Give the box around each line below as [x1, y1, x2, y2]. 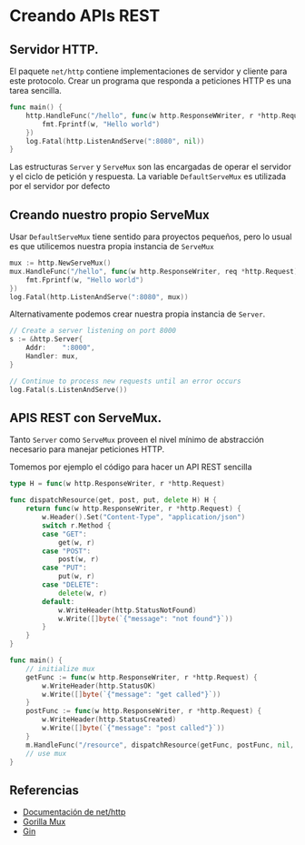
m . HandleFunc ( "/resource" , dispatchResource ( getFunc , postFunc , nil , [25, 740, 295, 749]
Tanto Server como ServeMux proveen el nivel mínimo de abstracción [9, 434, 265, 446]
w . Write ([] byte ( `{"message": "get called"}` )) [42, 689, 221, 699]
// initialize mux [25, 664, 95, 673]
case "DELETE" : [42, 580, 100, 589]
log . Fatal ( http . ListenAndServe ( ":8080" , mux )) [9, 292, 189, 301]
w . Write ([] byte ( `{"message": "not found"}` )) [57, 614, 233, 623]
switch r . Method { [42, 520, 112, 530]
